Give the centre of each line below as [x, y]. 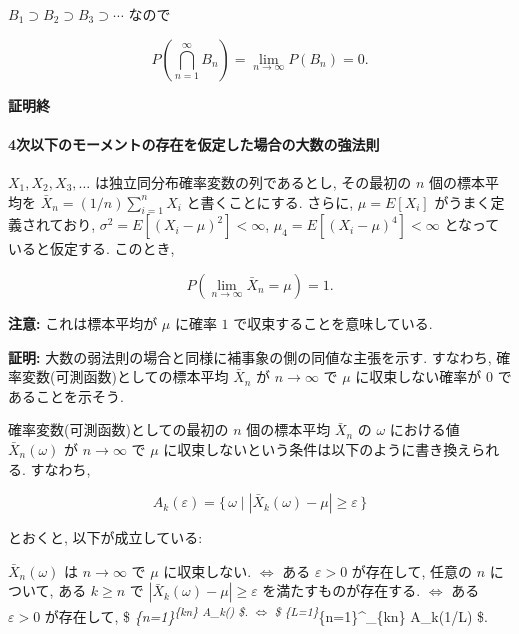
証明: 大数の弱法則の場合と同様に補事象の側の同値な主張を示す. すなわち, [250, 356]
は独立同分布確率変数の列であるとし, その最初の [253, 181]
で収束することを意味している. [333, 322]
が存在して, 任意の [411, 570]
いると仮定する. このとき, [91, 248]
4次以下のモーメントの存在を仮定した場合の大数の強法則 [194, 143]
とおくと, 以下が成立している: [105, 537]
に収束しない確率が [418, 376]
